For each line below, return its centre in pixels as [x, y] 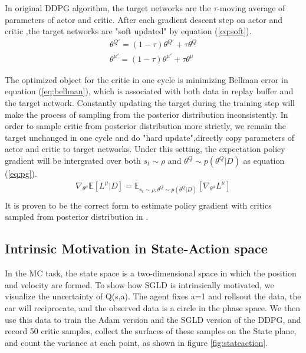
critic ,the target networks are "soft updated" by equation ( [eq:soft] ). [128, 31]
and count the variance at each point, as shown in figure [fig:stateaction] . [136, 342]
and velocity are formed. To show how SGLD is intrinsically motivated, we [139, 284]
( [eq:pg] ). [21, 173]
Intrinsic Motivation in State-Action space [136, 248]
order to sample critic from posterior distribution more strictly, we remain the [146, 126]
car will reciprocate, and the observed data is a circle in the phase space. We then [152, 308]
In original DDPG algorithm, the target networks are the [108, 8]
